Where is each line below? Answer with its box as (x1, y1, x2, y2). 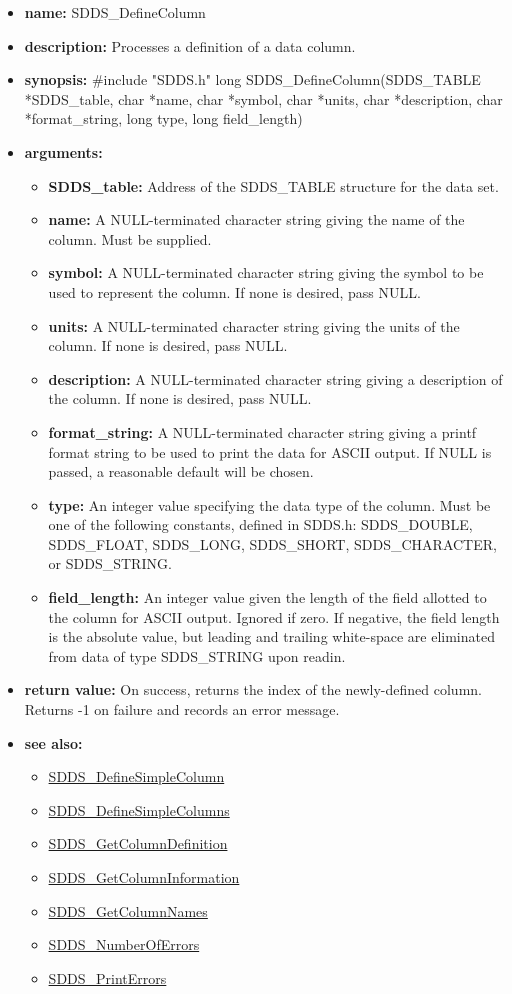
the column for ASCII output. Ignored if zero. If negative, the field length (48, 606, 500, 627)
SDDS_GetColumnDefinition (48, 833, 228, 854)
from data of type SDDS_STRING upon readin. (48, 645, 346, 666)
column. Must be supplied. (48, 228, 212, 249)
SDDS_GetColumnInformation (48, 867, 240, 887)
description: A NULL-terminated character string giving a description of (48, 368, 503, 389)
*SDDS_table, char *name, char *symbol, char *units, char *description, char (24, 88, 503, 109)
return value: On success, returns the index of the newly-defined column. (24, 679, 482, 700)
